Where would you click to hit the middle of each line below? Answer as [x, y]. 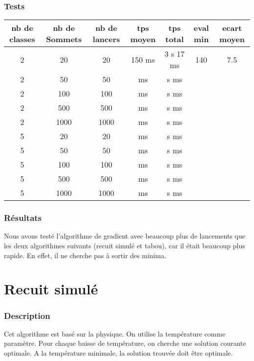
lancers [106, 39]
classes [22, 39]
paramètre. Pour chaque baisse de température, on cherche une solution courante [125, 343]
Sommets [64, 39]
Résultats [23, 218]
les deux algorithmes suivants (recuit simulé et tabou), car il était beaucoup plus [125, 246]
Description [27, 315]
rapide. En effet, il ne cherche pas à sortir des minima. [85, 255]
